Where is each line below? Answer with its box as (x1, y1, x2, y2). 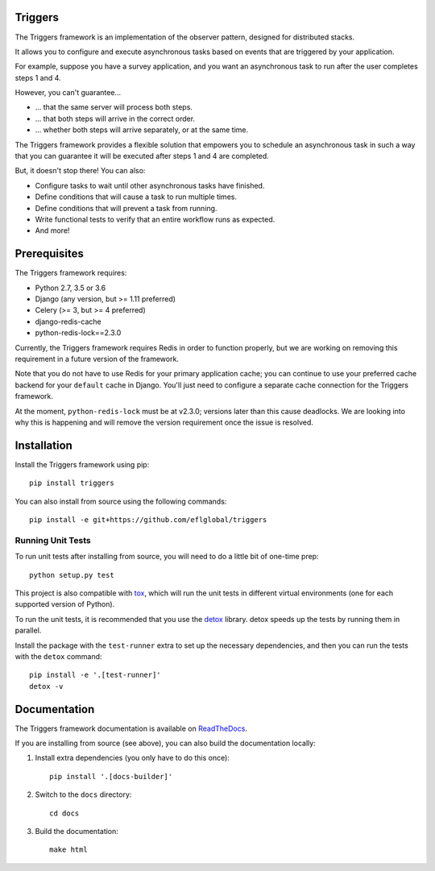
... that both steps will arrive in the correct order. (35, 114, 196, 123)
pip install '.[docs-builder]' (49, 772, 173, 781)
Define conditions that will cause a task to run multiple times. (35, 192, 238, 201)
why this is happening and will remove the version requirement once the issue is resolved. (14, 417, 314, 427)
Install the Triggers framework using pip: (14, 459, 150, 469)
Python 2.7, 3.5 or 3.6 (35, 283, 106, 292)
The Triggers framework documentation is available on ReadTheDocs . (14, 724, 247, 733)
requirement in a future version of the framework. (14, 355, 179, 364)
